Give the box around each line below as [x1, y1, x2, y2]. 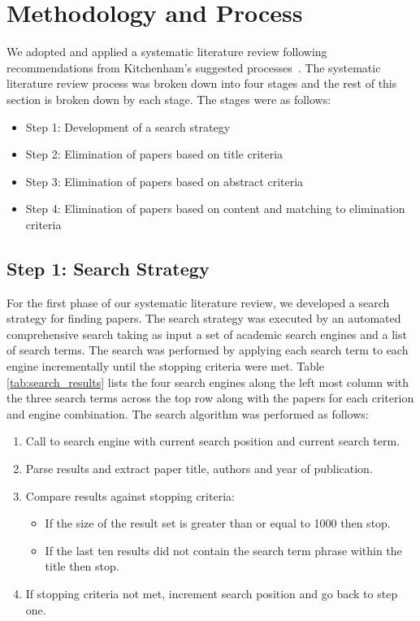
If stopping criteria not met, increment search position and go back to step [25, 584, 398, 601]
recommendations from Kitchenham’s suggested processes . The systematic [6, 59, 381, 76]
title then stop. [45, 558, 119, 575]
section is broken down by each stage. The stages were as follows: [6, 90, 331, 107]
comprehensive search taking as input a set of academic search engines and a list [6, 325, 407, 342]
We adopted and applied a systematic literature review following [6, 43, 327, 60]
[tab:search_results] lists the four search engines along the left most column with [6, 373, 409, 390]
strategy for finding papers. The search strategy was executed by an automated [6, 310, 401, 327]
